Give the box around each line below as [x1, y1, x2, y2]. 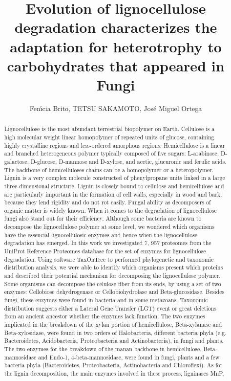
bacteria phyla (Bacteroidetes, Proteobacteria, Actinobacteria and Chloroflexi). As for [4, 361, 223, 369]
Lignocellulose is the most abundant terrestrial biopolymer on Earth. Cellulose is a [4, 125, 215, 133]
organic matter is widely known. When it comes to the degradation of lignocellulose [4, 206, 217, 214]
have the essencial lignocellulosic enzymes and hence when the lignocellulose [4, 230, 198, 239]
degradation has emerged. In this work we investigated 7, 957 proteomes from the [4, 239, 211, 247]
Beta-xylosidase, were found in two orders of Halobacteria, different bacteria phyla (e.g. [4, 328, 227, 336]
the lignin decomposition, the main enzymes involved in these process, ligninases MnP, [4, 369, 224, 377]
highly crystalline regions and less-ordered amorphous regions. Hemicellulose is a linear [4, 141, 225, 149]
